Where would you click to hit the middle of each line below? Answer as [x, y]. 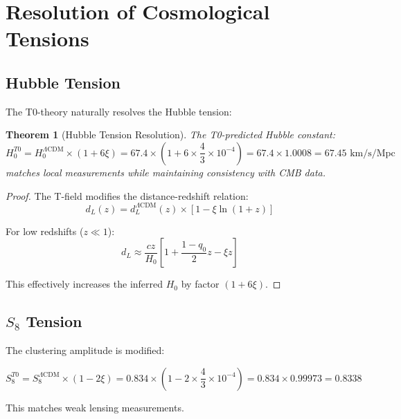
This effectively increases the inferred [84, 284]
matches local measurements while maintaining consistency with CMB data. [166, 172]
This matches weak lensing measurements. [95, 407]
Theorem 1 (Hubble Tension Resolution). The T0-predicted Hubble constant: [171, 134]
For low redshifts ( [45, 231]
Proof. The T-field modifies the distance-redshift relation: [127, 195]
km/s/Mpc [373, 153]
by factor [200, 284]
